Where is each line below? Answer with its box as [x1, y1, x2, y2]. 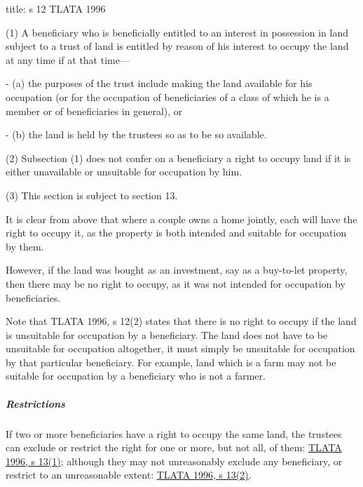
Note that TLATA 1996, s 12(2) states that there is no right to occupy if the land [6, 314, 357, 328]
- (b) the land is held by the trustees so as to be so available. [6, 127, 267, 142]
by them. [6, 239, 44, 253]
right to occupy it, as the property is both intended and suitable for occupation [6, 225, 347, 240]
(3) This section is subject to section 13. [6, 187, 178, 202]
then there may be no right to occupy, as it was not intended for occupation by [6, 276, 345, 291]
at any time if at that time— [6, 52, 130, 67]
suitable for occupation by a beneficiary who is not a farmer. [6, 368, 266, 383]
